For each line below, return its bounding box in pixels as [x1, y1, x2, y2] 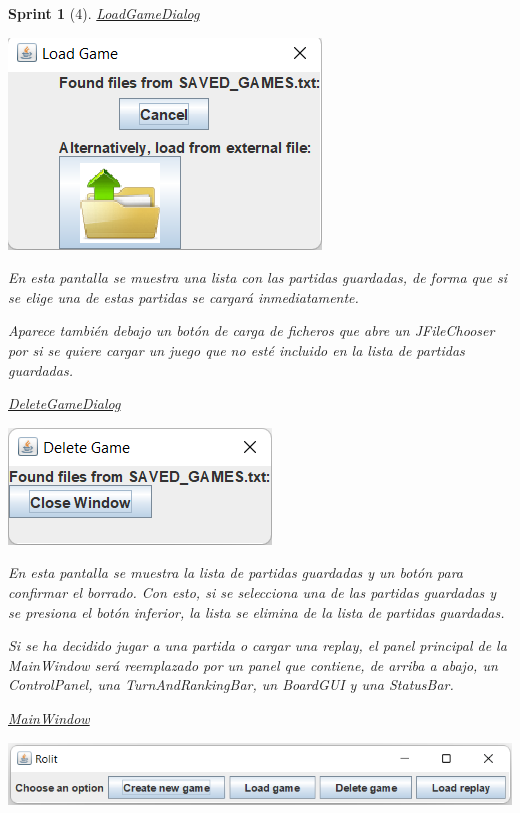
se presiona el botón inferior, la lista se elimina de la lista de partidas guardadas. [8, 601, 505, 622]
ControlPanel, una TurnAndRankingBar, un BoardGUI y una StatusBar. [8, 674, 454, 695]
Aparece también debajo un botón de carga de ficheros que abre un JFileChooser [8, 320, 495, 341]
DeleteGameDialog [8, 393, 121, 414]
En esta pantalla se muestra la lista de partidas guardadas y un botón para [8, 562, 463, 583]
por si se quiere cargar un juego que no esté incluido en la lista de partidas [8, 339, 465, 360]
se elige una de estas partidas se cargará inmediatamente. [8, 286, 359, 307]
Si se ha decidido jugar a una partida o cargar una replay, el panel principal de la [8, 635, 507, 656]
